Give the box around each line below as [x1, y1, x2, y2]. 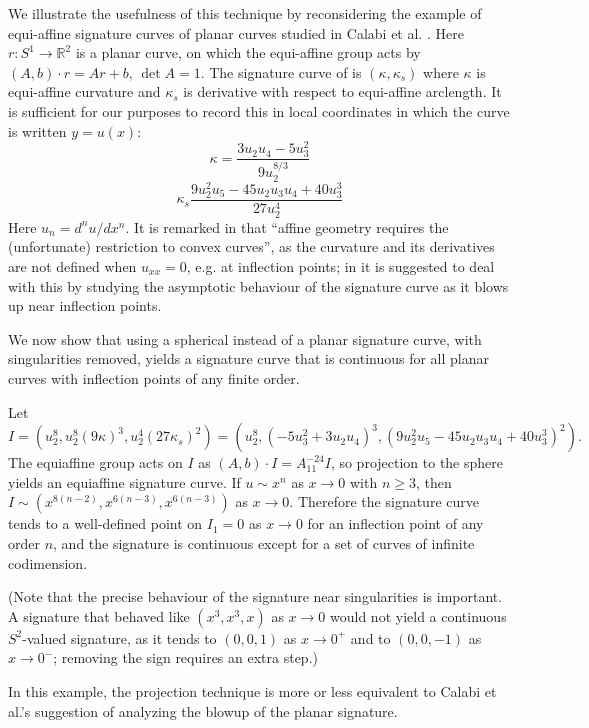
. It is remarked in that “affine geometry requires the [125, 216, 449, 237]
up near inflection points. [8, 295, 162, 316]
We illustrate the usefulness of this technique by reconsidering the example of [8, 3, 482, 23]
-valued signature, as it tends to [22, 627, 217, 648]
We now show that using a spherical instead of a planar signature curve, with [8, 328, 482, 349]
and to [350, 627, 391, 648]
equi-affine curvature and [8, 81, 161, 102]
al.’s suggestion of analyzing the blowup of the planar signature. [8, 700, 398, 721]
